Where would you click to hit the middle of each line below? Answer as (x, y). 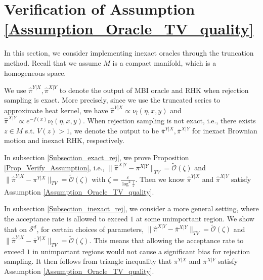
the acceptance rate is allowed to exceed (66, 219)
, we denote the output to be (114, 130)
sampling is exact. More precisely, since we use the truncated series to (112, 100)
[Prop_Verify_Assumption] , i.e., (54, 168)
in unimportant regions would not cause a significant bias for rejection (141, 251)
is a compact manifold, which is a (164, 62)
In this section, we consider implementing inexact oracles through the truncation (129, 53)
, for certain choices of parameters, (90, 229)
